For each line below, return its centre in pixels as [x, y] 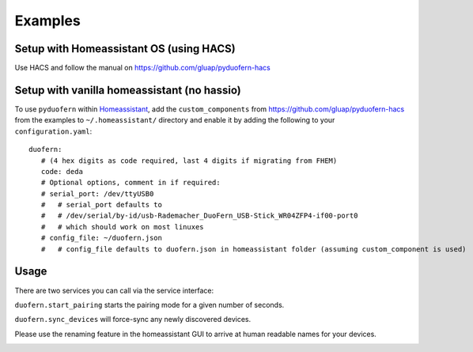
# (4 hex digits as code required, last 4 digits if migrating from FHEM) [189, 161]
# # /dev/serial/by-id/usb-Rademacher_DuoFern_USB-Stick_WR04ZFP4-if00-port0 [199, 216]
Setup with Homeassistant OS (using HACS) [125, 49]
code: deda [62, 171]
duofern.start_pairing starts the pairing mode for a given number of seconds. [149, 305]
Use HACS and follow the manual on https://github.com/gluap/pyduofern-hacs [142, 68]
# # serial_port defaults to [101, 205]
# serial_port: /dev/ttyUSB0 [97, 193]
